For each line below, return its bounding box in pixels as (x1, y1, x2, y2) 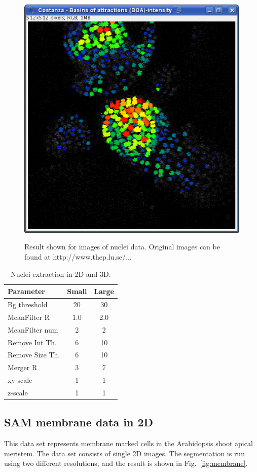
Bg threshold (8, 299, 48, 310)
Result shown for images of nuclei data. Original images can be (24, 241, 220, 252)
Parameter (8, 286, 45, 297)
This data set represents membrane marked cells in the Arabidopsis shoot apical (4, 438, 253, 449)
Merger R (8, 362, 38, 373)
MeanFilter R (8, 311, 50, 322)
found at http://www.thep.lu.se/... (24, 251, 132, 262)
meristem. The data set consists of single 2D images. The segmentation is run (4, 448, 245, 458)
